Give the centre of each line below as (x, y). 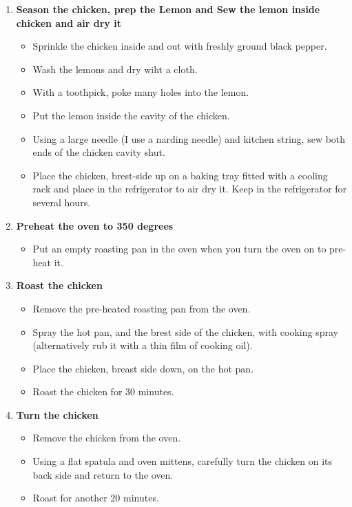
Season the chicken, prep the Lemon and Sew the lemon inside (168, 9)
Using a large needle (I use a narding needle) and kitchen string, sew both (189, 138)
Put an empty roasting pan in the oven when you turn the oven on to (179, 249)
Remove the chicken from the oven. (107, 438)
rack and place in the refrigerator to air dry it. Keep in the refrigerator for (190, 189)
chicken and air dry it (69, 22)
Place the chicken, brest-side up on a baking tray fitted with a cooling (180, 175)
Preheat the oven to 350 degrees (95, 225)
